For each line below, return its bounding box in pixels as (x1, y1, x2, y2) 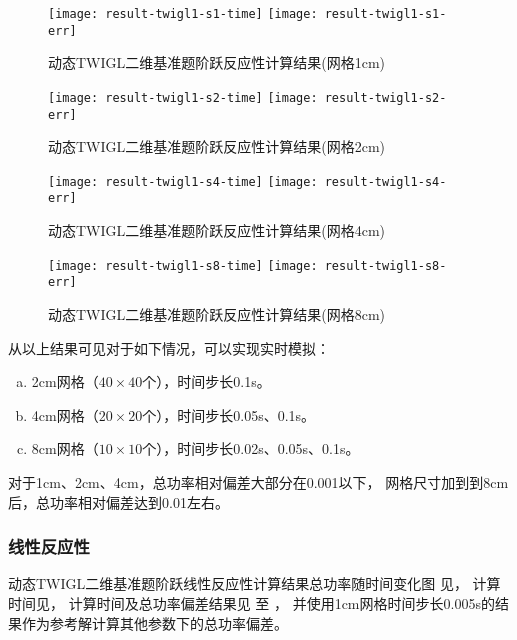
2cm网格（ (31, 371, 99, 392)
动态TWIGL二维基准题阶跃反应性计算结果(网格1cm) (48, 52, 386, 73)
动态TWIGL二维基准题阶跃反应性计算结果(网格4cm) (48, 220, 386, 241)
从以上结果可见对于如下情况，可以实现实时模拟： (8, 337, 330, 358)
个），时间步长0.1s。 (142, 371, 271, 392)
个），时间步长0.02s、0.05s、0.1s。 (142, 438, 360, 459)
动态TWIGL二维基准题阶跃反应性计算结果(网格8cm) (48, 304, 386, 325)
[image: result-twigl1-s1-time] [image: (48, 7, 318, 21)
